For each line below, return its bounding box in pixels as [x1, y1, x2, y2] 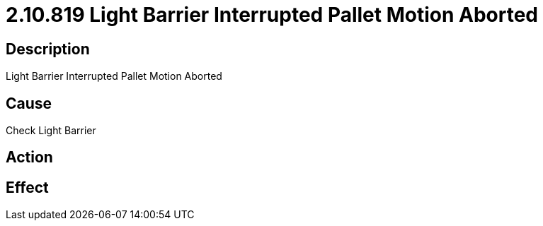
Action [6, 148, 53, 167]
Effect [6, 178, 49, 196]
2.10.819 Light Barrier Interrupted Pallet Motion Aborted [6, 3, 538, 27]
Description [6, 40, 90, 58]
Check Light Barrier [6, 124, 96, 137]
